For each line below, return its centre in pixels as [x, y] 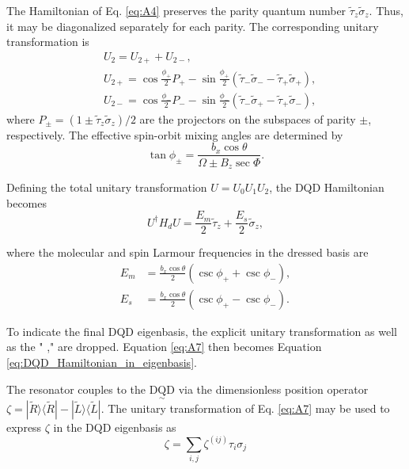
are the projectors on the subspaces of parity [248, 118]
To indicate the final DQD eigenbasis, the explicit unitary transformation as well [202, 331]
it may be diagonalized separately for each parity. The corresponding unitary [193, 26]
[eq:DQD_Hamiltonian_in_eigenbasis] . [102, 362]
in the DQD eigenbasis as [115, 427]
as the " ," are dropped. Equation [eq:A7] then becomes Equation [164, 347]
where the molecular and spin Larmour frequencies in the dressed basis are [187, 252]
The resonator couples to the [76, 389]
